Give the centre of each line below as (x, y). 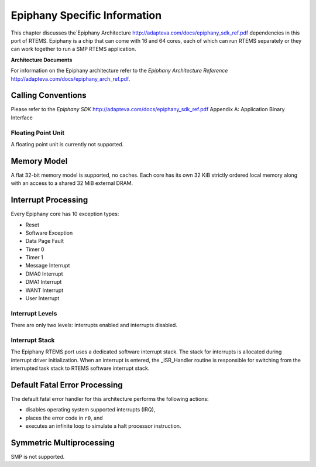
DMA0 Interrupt (44, 274)
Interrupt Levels (34, 313)
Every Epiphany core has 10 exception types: (65, 214)
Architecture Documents (42, 60)
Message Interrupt (48, 266)
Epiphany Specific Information (86, 15)
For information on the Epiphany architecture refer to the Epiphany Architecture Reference (119, 71)
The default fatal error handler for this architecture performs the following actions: (110, 399)
